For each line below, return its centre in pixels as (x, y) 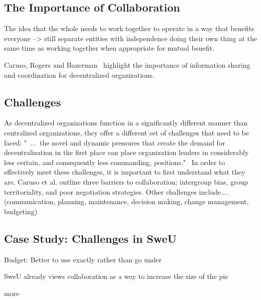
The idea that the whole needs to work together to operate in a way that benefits (129, 28)
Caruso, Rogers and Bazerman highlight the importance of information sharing (127, 64)
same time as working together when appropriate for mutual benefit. (109, 48)
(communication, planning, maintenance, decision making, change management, (126, 201)
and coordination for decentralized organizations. (79, 74)
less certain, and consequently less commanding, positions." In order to (115, 162)
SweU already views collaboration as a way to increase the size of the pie (116, 276)
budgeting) (21, 211)
